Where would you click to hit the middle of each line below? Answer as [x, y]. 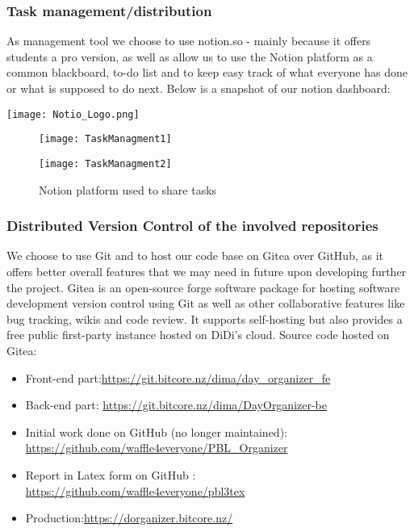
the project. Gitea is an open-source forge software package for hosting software [203, 287]
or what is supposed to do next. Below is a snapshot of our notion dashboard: [199, 88]
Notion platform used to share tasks [128, 189]
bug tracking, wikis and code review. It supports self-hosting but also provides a [205, 318]
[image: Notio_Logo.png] [73, 114]
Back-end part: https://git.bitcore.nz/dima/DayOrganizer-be [176, 405]
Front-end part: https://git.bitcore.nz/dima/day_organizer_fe [178, 377]
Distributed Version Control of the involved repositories [192, 226]
